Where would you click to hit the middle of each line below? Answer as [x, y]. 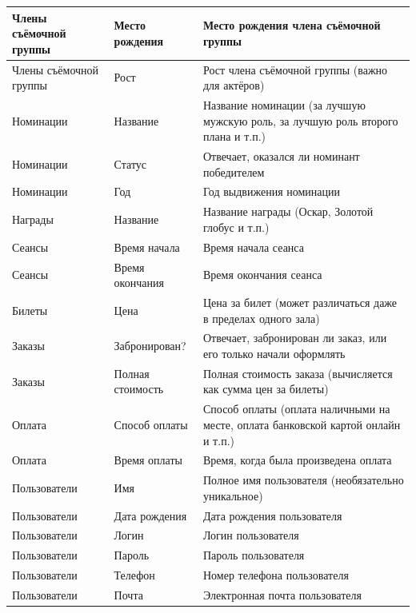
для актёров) [234, 85]
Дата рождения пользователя [272, 515]
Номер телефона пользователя [276, 575]
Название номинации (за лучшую [284, 104]
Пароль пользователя [254, 555]
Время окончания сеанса [262, 275]
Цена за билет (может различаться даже [300, 302]
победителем [234, 171]
